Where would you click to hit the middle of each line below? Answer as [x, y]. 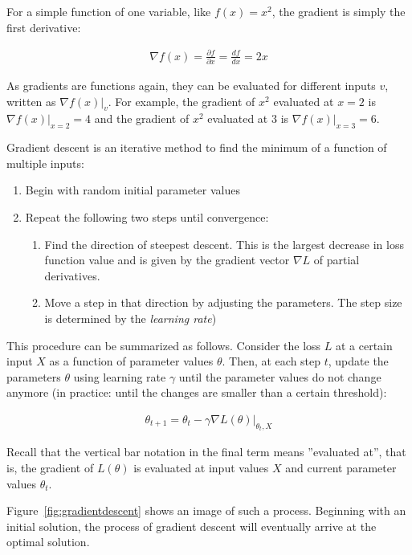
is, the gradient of [50, 468]
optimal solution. [48, 542]
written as [31, 101]
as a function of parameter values [131, 361]
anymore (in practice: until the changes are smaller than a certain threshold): [197, 392]
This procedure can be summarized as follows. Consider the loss [164, 345]
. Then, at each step [271, 361]
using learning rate [120, 376]
